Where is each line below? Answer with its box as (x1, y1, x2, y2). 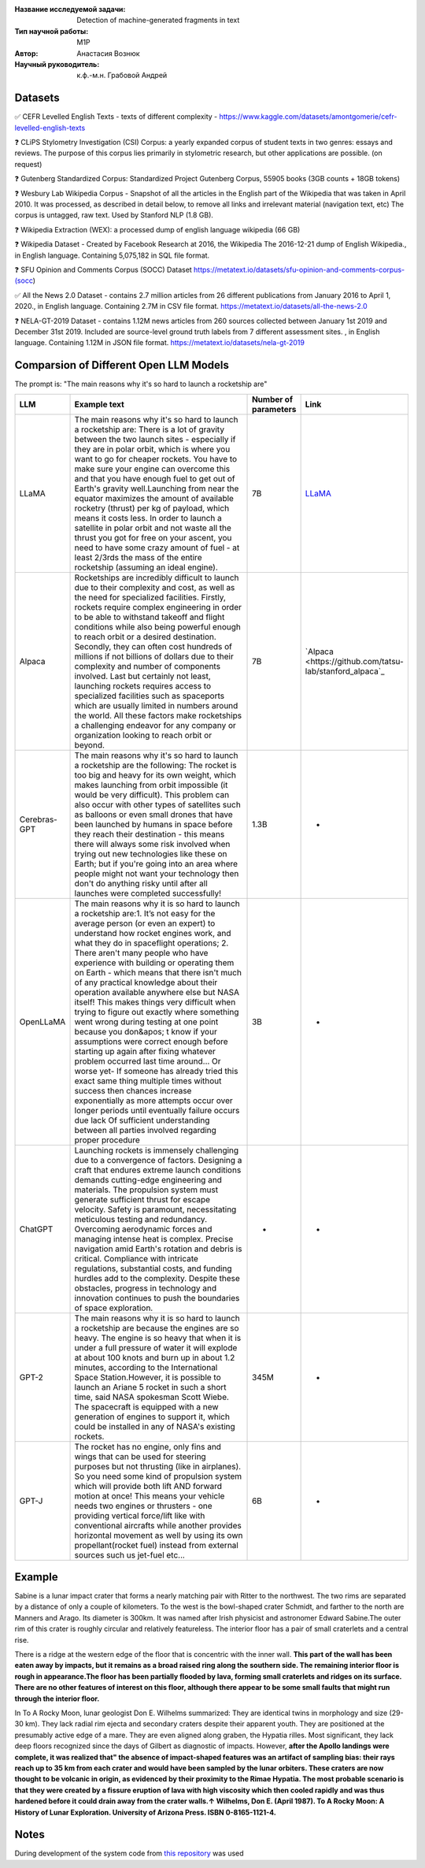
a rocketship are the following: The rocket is (74, 759, 237, 771)
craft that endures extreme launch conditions (74, 1164, 242, 1175)
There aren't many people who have (74, 947, 209, 958)
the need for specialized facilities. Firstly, (74, 592, 226, 603)
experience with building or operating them (74, 957, 235, 968)
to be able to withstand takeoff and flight (74, 611, 225, 622)
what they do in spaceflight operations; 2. (74, 938, 229, 949)
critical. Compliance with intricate (74, 1253, 198, 1264)
